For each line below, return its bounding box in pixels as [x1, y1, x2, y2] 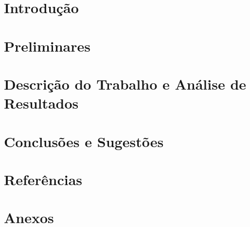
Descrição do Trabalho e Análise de [4, 74, 247, 94]
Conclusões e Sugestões [4, 131, 164, 151]
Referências [4, 169, 83, 189]
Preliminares [4, 36, 90, 56]
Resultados [4, 93, 79, 113]
